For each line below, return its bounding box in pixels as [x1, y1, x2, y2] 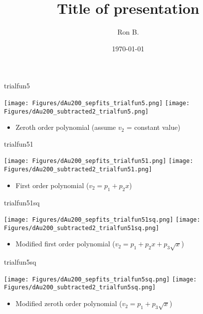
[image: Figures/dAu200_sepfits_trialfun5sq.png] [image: [4, 275, 197, 283]
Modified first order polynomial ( [15, 238, 115, 249]
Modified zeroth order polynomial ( [15, 298, 122, 309]
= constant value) [126, 122, 180, 132]
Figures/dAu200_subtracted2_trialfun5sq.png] [4, 284, 156, 291]
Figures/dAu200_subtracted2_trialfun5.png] [4, 108, 149, 115]
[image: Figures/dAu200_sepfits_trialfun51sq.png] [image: [4, 216, 201, 224]
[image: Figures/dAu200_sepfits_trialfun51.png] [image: [4, 157, 194, 165]
